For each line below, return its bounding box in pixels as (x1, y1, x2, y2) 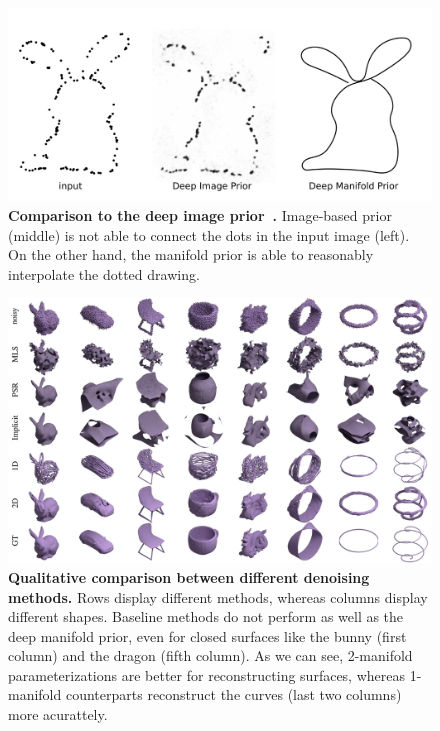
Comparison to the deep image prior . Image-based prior (8, 204, 392, 225)
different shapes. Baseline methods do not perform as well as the (8, 606, 404, 627)
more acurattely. (8, 704, 108, 725)
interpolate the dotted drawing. (8, 263, 200, 284)
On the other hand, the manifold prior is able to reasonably (8, 244, 374, 265)
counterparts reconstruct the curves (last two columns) (65, 684, 402, 705)
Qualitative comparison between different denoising (8, 566, 370, 587)
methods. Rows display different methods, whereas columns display (8, 586, 428, 607)
